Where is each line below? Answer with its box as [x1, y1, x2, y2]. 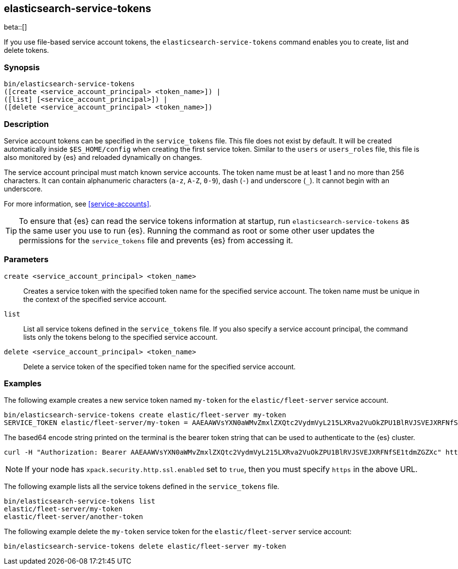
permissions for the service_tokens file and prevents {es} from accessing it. [19, 235, 293, 245]
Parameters [4, 254, 49, 265]
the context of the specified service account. [23, 295, 167, 303]
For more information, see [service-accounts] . [4, 199, 151, 208]
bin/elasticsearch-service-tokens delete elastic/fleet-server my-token [4, 542, 286, 551]
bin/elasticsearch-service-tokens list [4, 497, 155, 506]
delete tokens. [4, 46, 49, 55]
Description [4, 119, 49, 129]
